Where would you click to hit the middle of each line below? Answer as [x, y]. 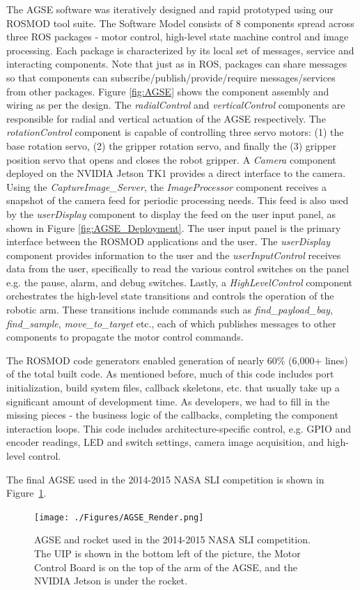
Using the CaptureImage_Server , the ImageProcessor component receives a [166, 186]
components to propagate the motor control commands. [125, 337]
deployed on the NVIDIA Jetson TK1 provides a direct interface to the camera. [176, 173]
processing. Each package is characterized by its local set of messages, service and [180, 50]
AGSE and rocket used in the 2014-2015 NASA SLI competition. [172, 539]
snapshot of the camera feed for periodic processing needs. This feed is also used [178, 200]
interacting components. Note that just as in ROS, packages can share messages [177, 64]
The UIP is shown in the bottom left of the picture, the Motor [167, 553]
